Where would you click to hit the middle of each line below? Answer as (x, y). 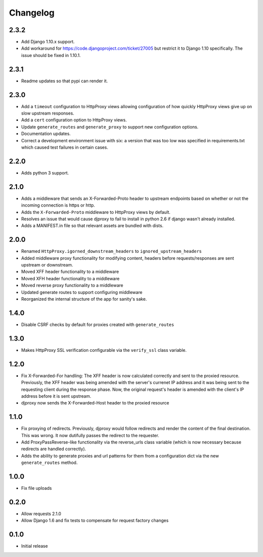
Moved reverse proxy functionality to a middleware (72, 286)
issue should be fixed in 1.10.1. (51, 55)
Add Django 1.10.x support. (48, 42)
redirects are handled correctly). (54, 449)
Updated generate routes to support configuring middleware (82, 292)
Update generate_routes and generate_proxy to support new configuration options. (110, 127)
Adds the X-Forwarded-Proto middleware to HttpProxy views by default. (96, 212)
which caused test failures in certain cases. (65, 147)
